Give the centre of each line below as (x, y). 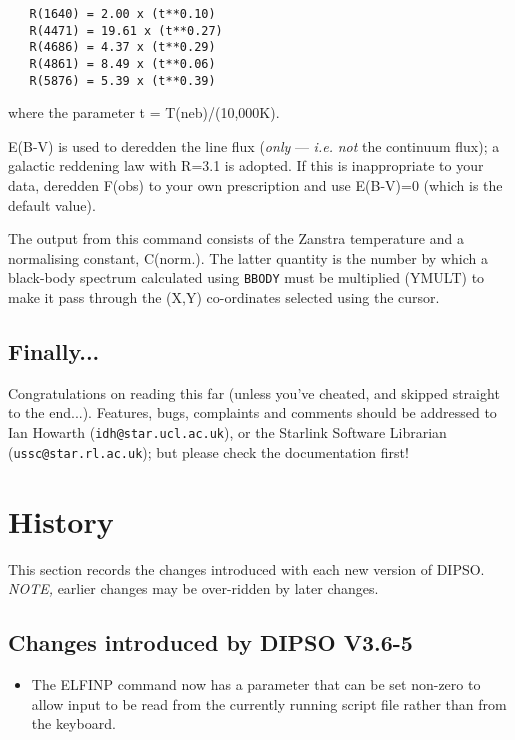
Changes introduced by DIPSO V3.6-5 (210, 642)
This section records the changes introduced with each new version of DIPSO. (246, 568)
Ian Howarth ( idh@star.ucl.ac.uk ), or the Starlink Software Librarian (227, 432)
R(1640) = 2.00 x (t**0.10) (122, 14)
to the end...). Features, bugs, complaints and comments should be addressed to (252, 412)
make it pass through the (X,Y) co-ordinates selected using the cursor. (224, 297)
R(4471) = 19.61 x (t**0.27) (126, 30)
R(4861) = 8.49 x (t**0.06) (122, 63)
